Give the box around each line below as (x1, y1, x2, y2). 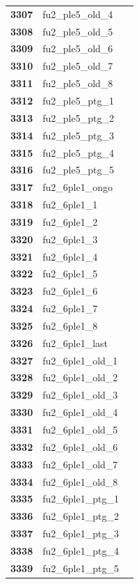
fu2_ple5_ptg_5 (42, 162, 114, 177)
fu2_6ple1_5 (42, 266, 98, 281)
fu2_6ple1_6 (42, 284, 98, 298)
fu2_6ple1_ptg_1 (42, 491, 119, 506)
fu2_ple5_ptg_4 (42, 145, 114, 160)
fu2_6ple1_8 (42, 318, 98, 332)
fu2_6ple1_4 (42, 249, 98, 263)
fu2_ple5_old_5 (42, 24, 113, 38)
